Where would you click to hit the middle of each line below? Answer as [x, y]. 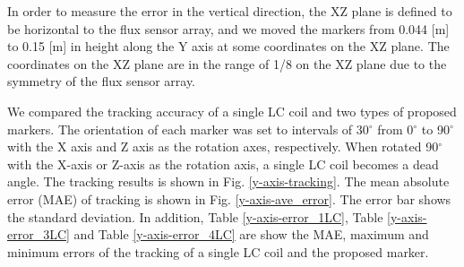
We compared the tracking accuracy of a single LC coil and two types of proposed [232, 111]
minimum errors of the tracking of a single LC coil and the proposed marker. [218, 251]
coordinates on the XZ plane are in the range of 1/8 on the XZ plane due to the [227, 63]
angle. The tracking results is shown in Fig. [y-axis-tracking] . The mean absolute [228, 181]
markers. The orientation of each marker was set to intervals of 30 [188, 129]
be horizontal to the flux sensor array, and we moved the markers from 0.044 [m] [228, 28]
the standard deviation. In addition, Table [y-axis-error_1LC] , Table [195, 216]
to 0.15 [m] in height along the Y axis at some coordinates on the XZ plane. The [228, 46]
